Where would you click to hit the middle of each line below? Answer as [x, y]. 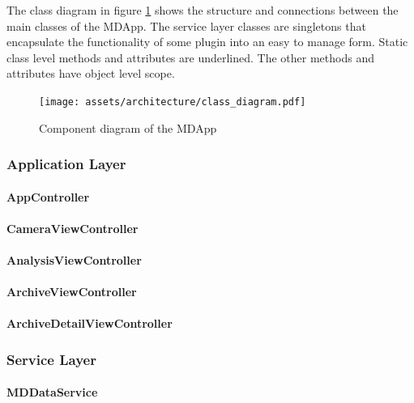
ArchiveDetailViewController [90, 323]
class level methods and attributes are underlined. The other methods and [190, 57]
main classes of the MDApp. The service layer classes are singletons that [186, 25]
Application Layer [66, 164]
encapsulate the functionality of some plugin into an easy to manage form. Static [207, 42]
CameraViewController [73, 228]
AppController [48, 196]
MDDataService [52, 392]
